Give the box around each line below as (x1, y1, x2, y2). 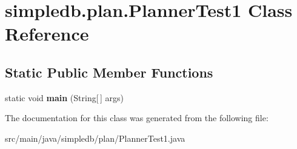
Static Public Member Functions (5, 62, 213, 81)
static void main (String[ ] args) (5, 91, 124, 104)
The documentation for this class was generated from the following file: (5, 111, 269, 124)
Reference (5, 21, 89, 46)
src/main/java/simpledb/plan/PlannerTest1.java (5, 131, 185, 144)
